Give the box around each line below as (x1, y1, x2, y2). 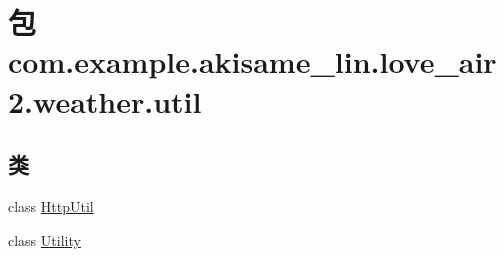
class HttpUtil (8, 195, 94, 216)
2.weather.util (8, 80, 202, 121)
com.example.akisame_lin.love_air (8, 41, 497, 82)
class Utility (8, 229, 81, 250)
